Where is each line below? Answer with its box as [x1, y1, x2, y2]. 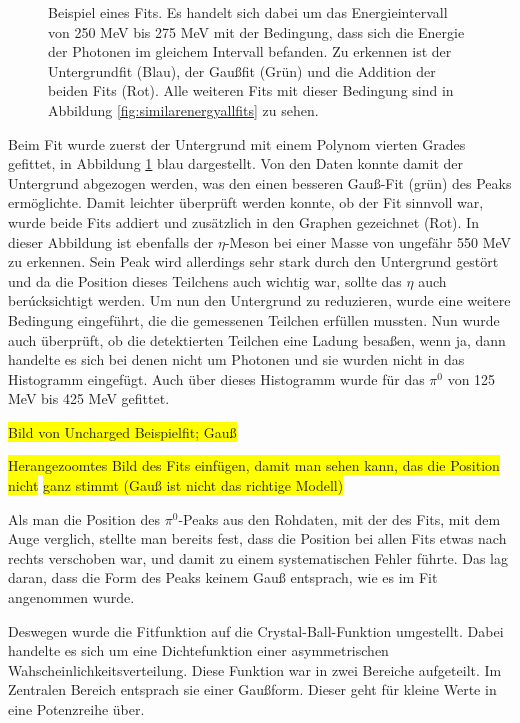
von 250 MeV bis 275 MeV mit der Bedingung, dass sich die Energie [48, 21, 465, 42]
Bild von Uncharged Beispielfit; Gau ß [8, 421, 237, 442]
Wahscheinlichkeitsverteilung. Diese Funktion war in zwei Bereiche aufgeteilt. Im [8, 659, 502, 680]
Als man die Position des [8, 508, 161, 529]
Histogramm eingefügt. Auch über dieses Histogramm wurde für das [8, 368, 425, 389]
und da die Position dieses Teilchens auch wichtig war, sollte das [8, 270, 402, 291]
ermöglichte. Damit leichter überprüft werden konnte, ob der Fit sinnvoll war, [8, 192, 484, 213]
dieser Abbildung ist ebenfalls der [8, 231, 214, 252]
